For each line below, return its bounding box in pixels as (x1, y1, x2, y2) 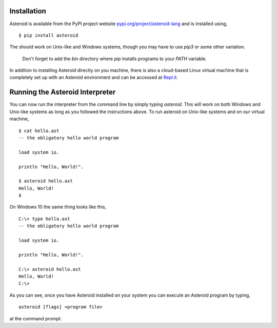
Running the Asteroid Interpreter (9, 88, 116, 97)
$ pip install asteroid (18, 32, 78, 38)
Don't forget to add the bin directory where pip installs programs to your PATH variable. (22, 56, 207, 62)
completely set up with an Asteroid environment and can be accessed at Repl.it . (9, 75, 178, 81)
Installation (9, 7, 46, 15)
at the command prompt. (9, 315, 62, 321)
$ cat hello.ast (18, 127, 60, 134)
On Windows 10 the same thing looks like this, (9, 204, 107, 210)
